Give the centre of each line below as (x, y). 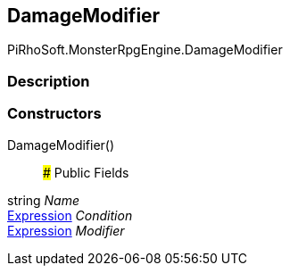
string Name (44, 200)
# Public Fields (86, 172)
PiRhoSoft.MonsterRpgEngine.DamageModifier (145, 50)
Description (49, 81)
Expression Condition (70, 215)
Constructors (54, 114)
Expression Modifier (66, 230)
